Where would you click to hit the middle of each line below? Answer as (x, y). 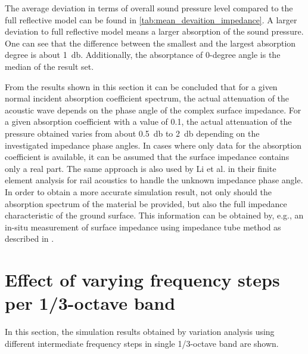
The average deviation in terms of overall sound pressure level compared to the (149, 8)
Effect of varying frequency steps (142, 280)
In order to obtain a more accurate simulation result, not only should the (139, 191)
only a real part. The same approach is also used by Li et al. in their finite (141, 168)
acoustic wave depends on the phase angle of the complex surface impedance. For (153, 110)
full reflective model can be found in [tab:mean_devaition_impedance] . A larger (151, 19)
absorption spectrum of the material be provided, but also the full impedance (146, 203)
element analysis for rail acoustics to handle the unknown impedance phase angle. (154, 180)
